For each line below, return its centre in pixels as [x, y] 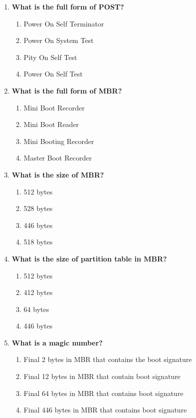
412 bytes [38, 292]
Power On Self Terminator [64, 23]
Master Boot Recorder [58, 158]
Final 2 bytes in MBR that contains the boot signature [108, 359]
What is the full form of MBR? [67, 90]
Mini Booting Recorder [59, 141]
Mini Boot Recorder [54, 107]
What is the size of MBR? [58, 174]
